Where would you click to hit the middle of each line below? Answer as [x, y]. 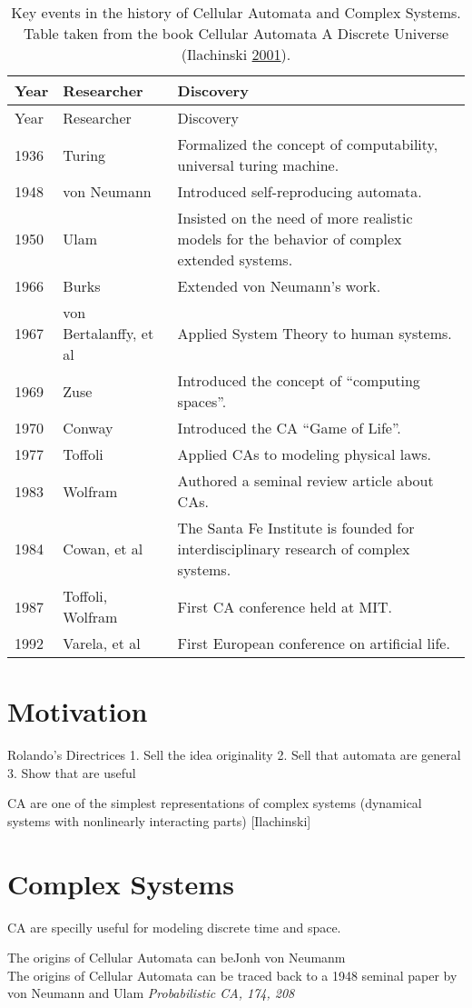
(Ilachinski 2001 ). [236, 54]
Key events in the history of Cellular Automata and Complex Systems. [236, 12]
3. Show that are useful [72, 772]
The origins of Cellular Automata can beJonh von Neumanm [177, 958]
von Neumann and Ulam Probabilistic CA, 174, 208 [151, 993]
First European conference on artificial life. [314, 643]
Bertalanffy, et [108, 333]
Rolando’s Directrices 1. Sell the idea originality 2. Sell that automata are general [234, 755]
